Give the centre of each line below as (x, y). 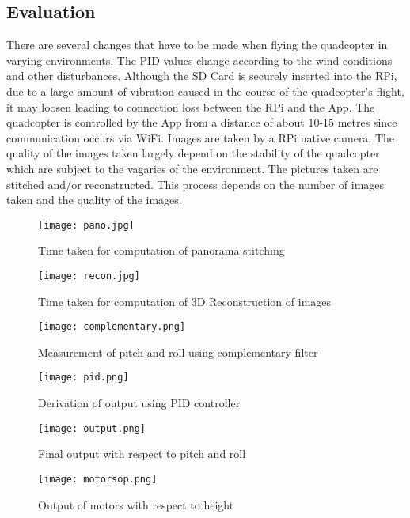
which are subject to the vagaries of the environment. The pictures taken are (192, 168)
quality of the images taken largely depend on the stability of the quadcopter (193, 153)
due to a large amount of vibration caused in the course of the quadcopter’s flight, (205, 91)
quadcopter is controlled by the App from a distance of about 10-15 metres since (202, 122)
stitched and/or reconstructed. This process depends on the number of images (196, 184)
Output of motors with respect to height (136, 504)
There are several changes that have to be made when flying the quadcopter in (197, 45)
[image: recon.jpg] (89, 276)
